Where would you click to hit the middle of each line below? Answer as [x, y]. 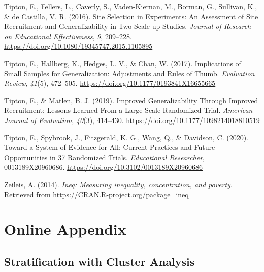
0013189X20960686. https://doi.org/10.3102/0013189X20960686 [103, 167]
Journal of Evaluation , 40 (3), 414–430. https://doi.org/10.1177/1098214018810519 [132, 120]
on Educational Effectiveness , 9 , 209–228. [68, 36]
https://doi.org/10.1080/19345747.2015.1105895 [78, 46]
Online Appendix [65, 229]
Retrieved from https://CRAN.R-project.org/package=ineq [96, 194]
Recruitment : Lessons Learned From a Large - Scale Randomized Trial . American [128, 110]
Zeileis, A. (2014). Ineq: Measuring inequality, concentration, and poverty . [118, 184]
